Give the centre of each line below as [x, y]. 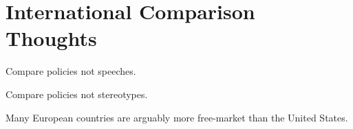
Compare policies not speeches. [71, 71]
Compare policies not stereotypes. [77, 94]
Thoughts [51, 38]
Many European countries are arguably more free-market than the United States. [177, 117]
